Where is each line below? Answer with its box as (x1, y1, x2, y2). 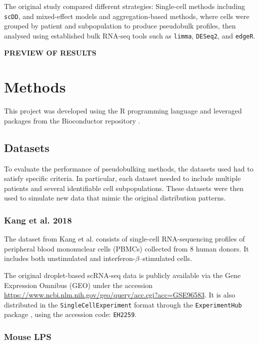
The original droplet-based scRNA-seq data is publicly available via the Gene (4, 269, 241, 280)
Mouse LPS (4, 330, 51, 342)
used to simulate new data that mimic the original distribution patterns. (4, 192, 226, 203)
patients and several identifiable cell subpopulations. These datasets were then (4, 182, 243, 193)
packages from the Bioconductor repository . (4, 115, 140, 125)
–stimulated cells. (139, 253, 192, 263)
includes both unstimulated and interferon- (4, 253, 135, 263)
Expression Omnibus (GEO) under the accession (4, 279, 152, 290)
